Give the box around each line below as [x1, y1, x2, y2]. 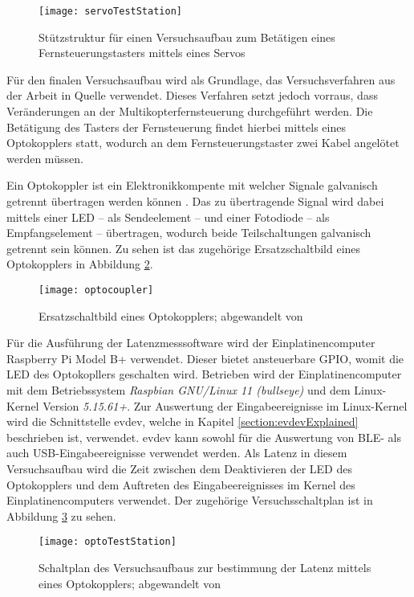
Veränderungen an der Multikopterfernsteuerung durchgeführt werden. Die [6, 103, 373, 120]
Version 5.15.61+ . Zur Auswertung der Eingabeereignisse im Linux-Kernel [43, 397, 408, 414]
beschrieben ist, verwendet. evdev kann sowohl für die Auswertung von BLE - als [6, 428, 401, 445]
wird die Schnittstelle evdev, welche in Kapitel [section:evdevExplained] [6, 413, 359, 430]
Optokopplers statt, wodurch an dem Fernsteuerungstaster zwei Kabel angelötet [6, 134, 400, 151]
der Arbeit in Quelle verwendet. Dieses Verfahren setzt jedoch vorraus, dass [6, 87, 378, 104]
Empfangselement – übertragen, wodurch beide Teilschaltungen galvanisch [6, 224, 371, 241]
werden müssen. [6, 149, 83, 166]
